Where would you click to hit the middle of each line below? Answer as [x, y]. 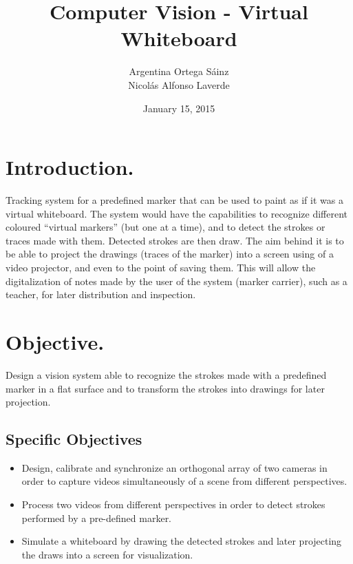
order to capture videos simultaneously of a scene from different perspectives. [184, 481]
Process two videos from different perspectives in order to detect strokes [173, 504]
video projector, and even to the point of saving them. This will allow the [161, 267]
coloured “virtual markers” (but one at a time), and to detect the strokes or [165, 227]
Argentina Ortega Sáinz [179, 71]
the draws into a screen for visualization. [107, 554]
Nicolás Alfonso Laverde [179, 84]
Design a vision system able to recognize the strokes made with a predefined [166, 374]
